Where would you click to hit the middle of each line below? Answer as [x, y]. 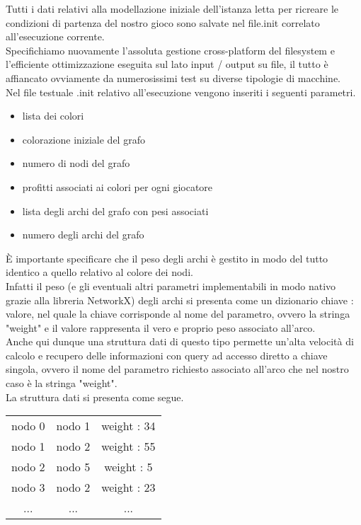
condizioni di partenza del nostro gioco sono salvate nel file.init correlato [163, 22]
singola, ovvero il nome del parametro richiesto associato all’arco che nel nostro [177, 369]
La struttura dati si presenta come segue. [95, 397]
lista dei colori [53, 116]
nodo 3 [28, 487]
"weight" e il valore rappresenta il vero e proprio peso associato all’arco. [161, 327]
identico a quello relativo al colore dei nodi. [99, 272]
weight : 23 [128, 487]
